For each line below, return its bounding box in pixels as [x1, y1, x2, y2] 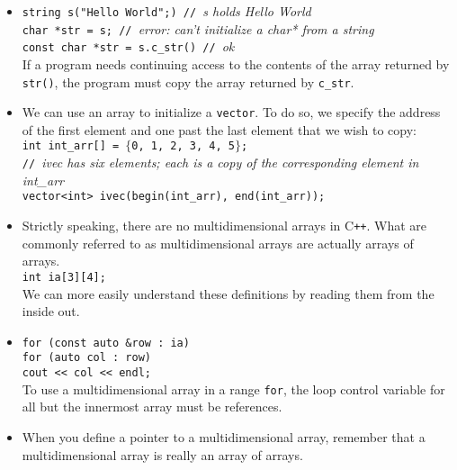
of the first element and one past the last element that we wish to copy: [22, 120, 417, 139]
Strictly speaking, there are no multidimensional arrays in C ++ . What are [22, 216, 427, 235]
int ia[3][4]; [22, 270, 106, 284]
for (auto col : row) [22, 351, 151, 365]
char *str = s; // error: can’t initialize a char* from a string [22, 19, 374, 38]
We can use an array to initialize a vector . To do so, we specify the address [22, 103, 441, 122]
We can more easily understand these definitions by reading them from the [22, 284, 435, 303]
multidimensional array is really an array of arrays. [22, 445, 303, 464]
